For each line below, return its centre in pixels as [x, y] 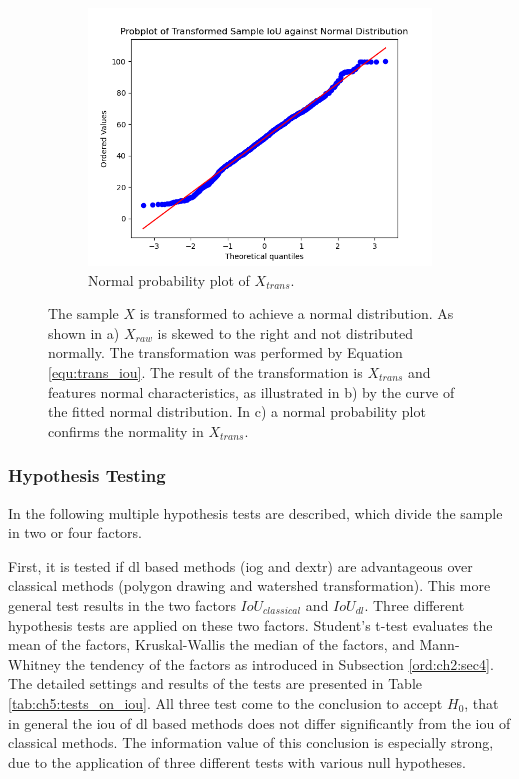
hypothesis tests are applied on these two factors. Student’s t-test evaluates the [250, 624]
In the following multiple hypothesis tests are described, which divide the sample [255, 512]
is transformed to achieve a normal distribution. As [296, 313]
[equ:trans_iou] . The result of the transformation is [205, 371]
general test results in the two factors [122, 604]
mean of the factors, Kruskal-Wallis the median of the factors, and [211, 644]
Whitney [34, 663]
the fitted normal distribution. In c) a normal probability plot [237, 411]
